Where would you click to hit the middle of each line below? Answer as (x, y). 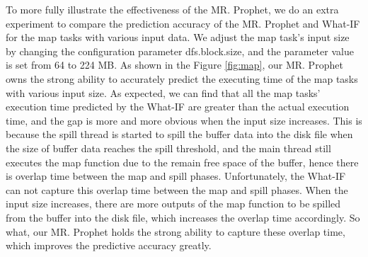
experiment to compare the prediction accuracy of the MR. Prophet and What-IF (183, 23)
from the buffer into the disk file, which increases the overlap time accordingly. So (183, 217)
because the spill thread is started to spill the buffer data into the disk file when (179, 134)
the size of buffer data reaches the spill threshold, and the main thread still (168, 148)
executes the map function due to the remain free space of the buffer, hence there (182, 162)
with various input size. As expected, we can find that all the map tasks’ (163, 92)
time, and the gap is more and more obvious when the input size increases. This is (184, 120)
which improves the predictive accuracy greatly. (109, 245)
